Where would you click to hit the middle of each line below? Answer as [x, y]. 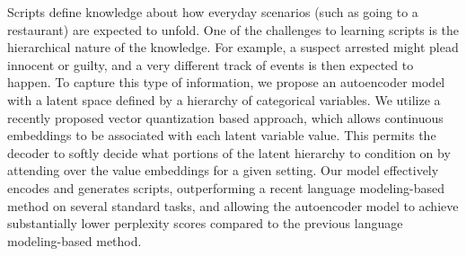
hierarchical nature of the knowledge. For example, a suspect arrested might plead [233, 47]
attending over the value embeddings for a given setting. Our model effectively [223, 170]
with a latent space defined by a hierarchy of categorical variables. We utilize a [224, 99]
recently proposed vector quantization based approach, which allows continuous [225, 117]
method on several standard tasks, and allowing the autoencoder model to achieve [233, 205]
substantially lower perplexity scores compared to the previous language [205, 223]
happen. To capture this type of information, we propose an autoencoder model [226, 82]
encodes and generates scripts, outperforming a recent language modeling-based [226, 187]
